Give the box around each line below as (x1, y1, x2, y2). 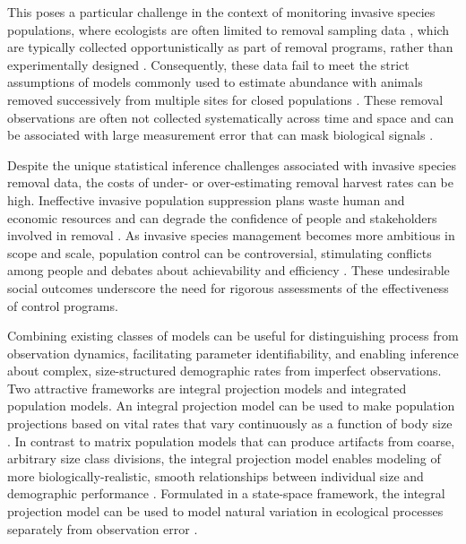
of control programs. (7, 296, 118, 315)
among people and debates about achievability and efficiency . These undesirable (7, 261, 450, 280)
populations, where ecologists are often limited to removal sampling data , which (7, 20, 450, 39)
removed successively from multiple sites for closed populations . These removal (7, 90, 444, 108)
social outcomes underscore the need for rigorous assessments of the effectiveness (7, 278, 449, 297)
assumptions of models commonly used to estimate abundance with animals (7, 73, 423, 91)
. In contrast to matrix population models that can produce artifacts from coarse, (7, 431, 455, 450)
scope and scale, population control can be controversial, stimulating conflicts (7, 243, 432, 262)
